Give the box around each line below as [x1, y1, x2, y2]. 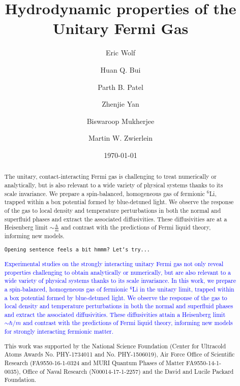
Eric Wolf [105, 47, 136, 58]
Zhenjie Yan [102, 99, 139, 109]
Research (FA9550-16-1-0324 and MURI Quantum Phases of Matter [4, 358, 185, 367]
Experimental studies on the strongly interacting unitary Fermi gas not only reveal [4, 259, 224, 268]
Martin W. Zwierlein [88, 133, 153, 143]
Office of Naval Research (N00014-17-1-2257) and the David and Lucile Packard [22, 367, 234, 375]
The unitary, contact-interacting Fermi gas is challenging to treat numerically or [4, 172, 217, 181]
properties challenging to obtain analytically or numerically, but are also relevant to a [4, 268, 231, 276]
